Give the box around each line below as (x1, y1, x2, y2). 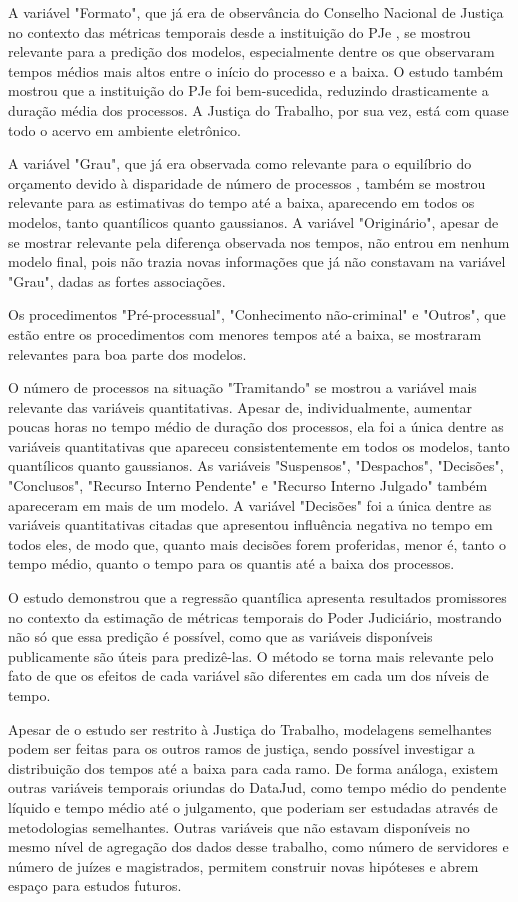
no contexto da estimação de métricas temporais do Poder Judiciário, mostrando (8, 606, 502, 627)
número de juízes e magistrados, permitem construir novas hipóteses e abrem (8, 855, 479, 876)
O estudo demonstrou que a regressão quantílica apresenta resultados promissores (8, 587, 507, 608)
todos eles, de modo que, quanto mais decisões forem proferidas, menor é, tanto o (8, 533, 506, 554)
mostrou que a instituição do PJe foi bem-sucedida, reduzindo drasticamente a (8, 80, 489, 101)
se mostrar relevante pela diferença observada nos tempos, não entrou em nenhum (8, 231, 510, 252)
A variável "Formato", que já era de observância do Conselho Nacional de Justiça (8, 2, 504, 22)
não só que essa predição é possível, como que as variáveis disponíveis (8, 626, 433, 647)
